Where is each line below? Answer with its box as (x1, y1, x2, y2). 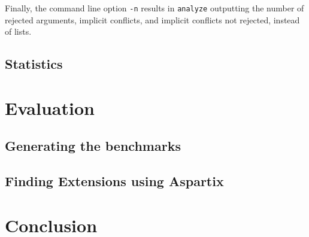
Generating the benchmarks (5, 136, 181, 155)
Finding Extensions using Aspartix (5, 172, 224, 190)
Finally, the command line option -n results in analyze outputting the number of (5, 2, 304, 14)
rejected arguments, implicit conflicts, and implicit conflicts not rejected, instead (5, 13, 300, 26)
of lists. (5, 25, 32, 38)
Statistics (5, 54, 63, 73)
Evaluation (5, 95, 95, 120)
